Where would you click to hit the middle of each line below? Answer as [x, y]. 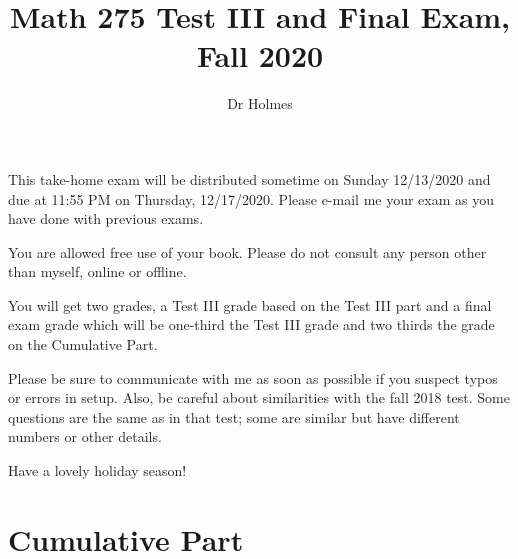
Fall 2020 [260, 55]
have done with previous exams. [106, 218]
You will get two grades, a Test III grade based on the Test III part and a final [250, 304]
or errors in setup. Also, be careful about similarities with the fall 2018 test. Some [259, 397]
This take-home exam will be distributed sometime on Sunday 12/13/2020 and [249, 178]
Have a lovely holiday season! [97, 470]
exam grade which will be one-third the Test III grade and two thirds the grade [251, 324]
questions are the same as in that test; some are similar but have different [234, 416]
